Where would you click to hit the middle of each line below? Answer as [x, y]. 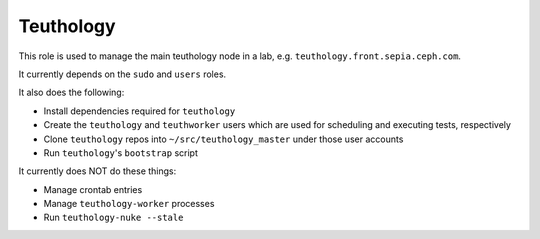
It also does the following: [71, 92]
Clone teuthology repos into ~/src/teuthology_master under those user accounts [223, 139]
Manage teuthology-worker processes [129, 204]
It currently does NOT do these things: [97, 171]
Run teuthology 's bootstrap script [121, 152]
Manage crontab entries [93, 189]
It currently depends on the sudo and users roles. [122, 74]
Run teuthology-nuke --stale [113, 217]
